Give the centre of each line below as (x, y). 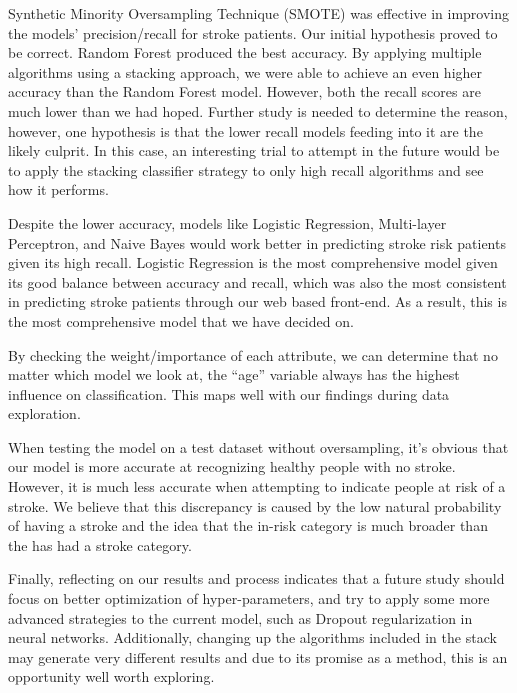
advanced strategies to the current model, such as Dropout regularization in (240, 617)
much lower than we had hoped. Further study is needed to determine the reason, (258, 110)
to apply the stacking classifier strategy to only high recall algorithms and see (246, 169)
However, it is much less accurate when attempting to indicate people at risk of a (257, 486)
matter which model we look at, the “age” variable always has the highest (234, 374)
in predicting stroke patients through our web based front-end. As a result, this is (257, 301)
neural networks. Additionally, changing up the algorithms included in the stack (252, 637)
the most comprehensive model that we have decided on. (181, 320)
